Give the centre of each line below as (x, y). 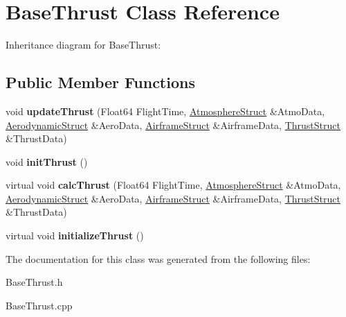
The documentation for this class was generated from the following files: (158, 258)
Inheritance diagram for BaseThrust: (83, 45)
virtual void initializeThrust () (75, 235)
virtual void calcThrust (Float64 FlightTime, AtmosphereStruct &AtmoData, (173, 185)
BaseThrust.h (34, 282)
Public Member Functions (100, 82)
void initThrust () (47, 161)
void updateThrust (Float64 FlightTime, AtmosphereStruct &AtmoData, (165, 111)
